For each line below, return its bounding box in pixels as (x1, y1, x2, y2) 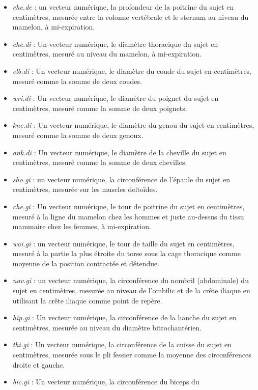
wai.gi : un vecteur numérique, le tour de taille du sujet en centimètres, (12, 238, 235, 248)
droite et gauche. (12, 359, 65, 370)
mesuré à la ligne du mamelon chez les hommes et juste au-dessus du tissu (12, 211, 244, 221)
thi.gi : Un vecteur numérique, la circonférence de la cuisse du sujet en (12, 339, 232, 350)
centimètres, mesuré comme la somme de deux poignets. (12, 102, 187, 113)
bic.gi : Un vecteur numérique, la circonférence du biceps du (12, 376, 199, 387)
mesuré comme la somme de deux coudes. (12, 75, 142, 86)
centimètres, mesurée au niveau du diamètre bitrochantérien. (12, 322, 202, 332)
